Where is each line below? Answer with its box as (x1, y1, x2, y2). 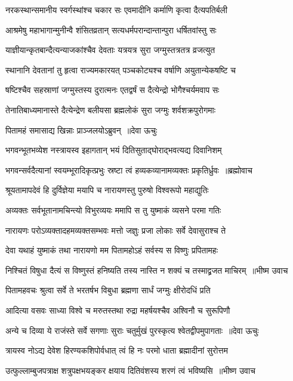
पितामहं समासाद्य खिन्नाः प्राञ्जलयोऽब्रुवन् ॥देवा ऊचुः (5, 123, 158, 136)
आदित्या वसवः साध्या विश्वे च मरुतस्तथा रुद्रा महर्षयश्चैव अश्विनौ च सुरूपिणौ (5, 303, 230, 316)
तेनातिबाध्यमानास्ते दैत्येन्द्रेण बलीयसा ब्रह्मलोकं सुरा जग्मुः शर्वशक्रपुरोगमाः (5, 103, 216, 116)
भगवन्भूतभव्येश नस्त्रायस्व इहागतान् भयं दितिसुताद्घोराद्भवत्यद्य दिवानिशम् (5, 144, 222, 156)
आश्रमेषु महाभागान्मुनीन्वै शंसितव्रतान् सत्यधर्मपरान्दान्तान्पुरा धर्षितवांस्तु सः (5, 23, 217, 36)
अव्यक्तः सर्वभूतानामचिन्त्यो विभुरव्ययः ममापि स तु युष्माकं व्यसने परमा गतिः (5, 203, 221, 216)
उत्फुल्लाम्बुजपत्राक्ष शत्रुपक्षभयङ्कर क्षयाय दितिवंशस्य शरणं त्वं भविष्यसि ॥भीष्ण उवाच (5, 364, 255, 376)
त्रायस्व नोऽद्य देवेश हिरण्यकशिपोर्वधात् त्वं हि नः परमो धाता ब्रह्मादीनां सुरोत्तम (5, 344, 228, 357)
